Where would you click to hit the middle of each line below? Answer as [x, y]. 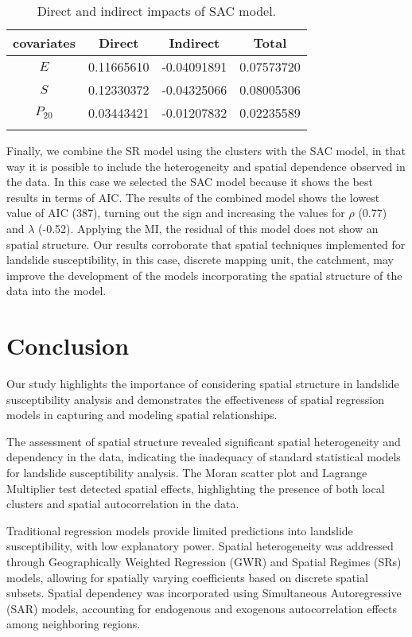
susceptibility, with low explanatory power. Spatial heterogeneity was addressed [200, 546]
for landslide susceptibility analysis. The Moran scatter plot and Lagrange [187, 473]
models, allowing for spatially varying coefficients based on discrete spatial [187, 577]
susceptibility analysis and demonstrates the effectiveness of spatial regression [195, 399]
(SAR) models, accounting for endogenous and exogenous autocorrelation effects [202, 608]
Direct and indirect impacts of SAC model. [157, 11]
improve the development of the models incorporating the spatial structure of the [204, 275]
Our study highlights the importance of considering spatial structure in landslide [203, 384]
